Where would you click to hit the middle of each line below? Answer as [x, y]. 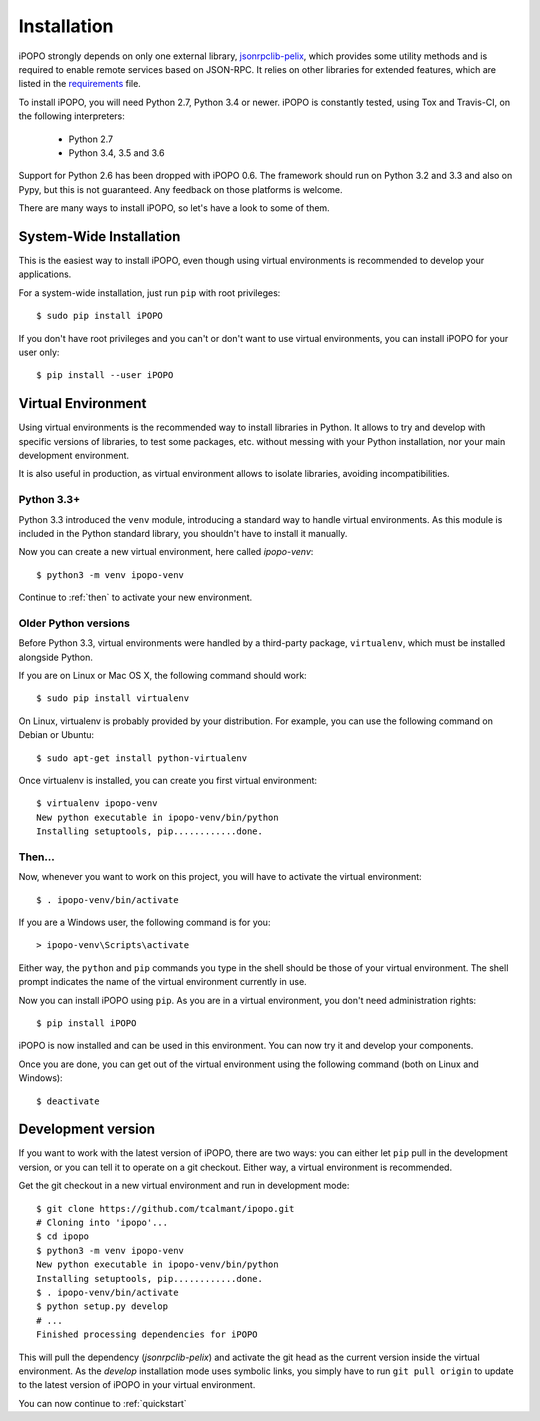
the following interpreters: [71, 116]
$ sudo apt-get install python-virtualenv [142, 758]
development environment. [74, 455]
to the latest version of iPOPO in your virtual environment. [137, 1385]
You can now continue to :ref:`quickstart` [102, 1403]
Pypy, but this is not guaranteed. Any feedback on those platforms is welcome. [180, 189]
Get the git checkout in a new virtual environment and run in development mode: [184, 1186]
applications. [45, 274]
